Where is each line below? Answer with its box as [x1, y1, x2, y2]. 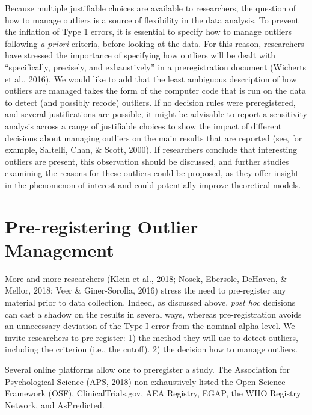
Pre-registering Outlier [5, 214, 198, 238]
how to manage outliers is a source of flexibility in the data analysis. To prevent [5, 13, 299, 26]
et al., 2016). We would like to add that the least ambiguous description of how [5, 72, 297, 85]
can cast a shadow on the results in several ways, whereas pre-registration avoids [5, 307, 302, 320]
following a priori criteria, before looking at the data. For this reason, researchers [5, 37, 304, 49]
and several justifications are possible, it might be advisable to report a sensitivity [5, 108, 307, 120]
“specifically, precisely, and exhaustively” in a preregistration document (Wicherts [5, 60, 307, 73]
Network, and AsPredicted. [5, 398, 105, 411]
